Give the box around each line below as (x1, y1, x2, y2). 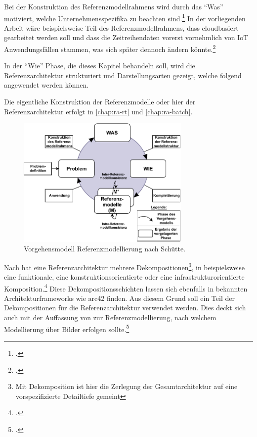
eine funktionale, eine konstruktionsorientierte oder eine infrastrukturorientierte (4, 272, 245, 282)
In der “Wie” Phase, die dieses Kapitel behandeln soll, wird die (4, 60, 195, 71)
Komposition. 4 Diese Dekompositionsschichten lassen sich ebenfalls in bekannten (4, 282, 248, 293)
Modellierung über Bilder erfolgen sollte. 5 (4, 322, 129, 334)
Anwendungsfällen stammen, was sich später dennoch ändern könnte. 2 (4, 43, 216, 54)
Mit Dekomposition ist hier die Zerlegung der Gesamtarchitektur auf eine (15, 381, 238, 391)
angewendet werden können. (4, 80, 89, 90)
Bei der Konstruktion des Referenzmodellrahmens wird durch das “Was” (4, 1, 223, 11)
